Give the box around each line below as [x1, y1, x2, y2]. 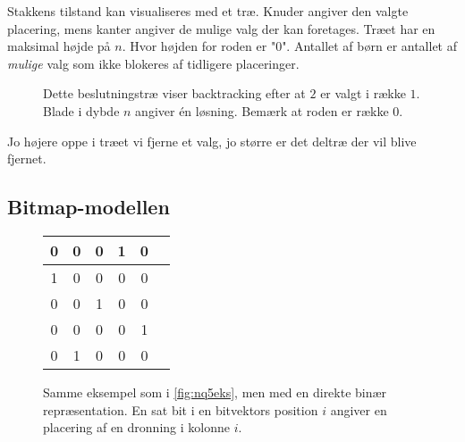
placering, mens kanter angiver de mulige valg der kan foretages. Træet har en [7, 19, 435, 38]
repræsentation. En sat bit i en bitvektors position [43, 400, 318, 419]
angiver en [330, 400, 387, 419]
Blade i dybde [43, 101, 120, 120]
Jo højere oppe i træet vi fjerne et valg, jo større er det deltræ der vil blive [7, 131, 417, 150]
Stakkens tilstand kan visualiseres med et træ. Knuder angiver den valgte [7, 2, 409, 20]
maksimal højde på [7, 37, 111, 55]
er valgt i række [320, 84, 406, 103]
